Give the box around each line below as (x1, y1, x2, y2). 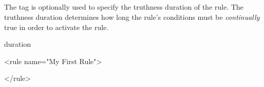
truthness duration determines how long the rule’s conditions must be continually (4, 11, 260, 22)
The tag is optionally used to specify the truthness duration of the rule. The (4, 2, 243, 12)
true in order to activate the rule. (4, 21, 109, 32)
